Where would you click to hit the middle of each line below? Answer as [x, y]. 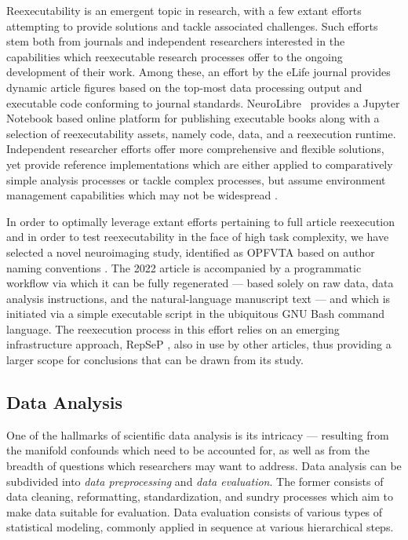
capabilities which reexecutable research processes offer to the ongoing [175, 56]
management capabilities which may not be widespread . [142, 195]
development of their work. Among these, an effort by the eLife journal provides [199, 72]
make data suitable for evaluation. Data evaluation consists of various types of [195, 511]
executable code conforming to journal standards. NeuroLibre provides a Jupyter [203, 102]
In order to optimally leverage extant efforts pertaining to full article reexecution [201, 221]
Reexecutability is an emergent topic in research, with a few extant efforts [184, 10]
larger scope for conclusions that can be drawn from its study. [155, 360]
